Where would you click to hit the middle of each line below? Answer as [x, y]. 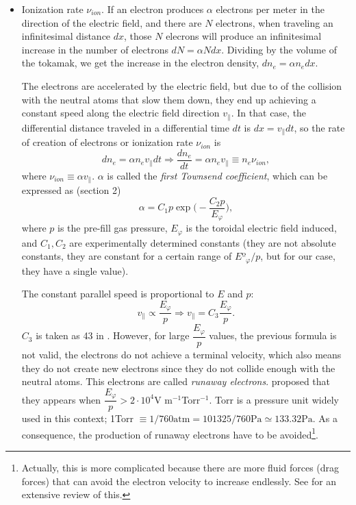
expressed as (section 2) [71, 190]
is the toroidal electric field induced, [261, 228]
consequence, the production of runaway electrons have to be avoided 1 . [170, 433]
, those [138, 36]
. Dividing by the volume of [279, 49]
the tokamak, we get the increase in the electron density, [140, 63]
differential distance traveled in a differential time [125, 127]
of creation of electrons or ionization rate [107, 142]
